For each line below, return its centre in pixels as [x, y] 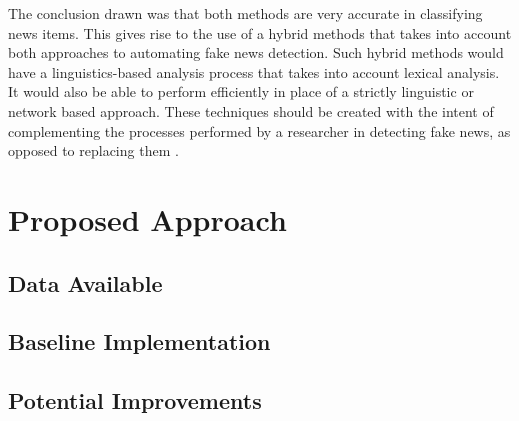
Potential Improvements [135, 400]
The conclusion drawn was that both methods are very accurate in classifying [245, 13]
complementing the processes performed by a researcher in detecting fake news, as [259, 130]
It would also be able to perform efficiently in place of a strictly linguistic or [241, 91]
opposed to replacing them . [93, 150]
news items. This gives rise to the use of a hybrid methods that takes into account [260, 32]
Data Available [85, 282]
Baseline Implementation [139, 341]
